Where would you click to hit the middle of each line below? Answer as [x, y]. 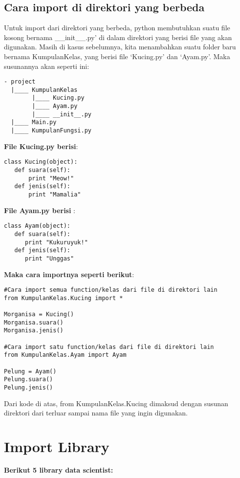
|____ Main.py [34, 122]
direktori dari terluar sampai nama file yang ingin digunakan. [96, 413]
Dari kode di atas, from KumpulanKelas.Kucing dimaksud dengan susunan [116, 403]
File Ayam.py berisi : [40, 210]
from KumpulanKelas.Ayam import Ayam [65, 355]
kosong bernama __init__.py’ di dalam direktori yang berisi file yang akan [118, 37]
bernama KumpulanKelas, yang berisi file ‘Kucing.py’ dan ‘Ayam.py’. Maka [117, 56]
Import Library [57, 446]
